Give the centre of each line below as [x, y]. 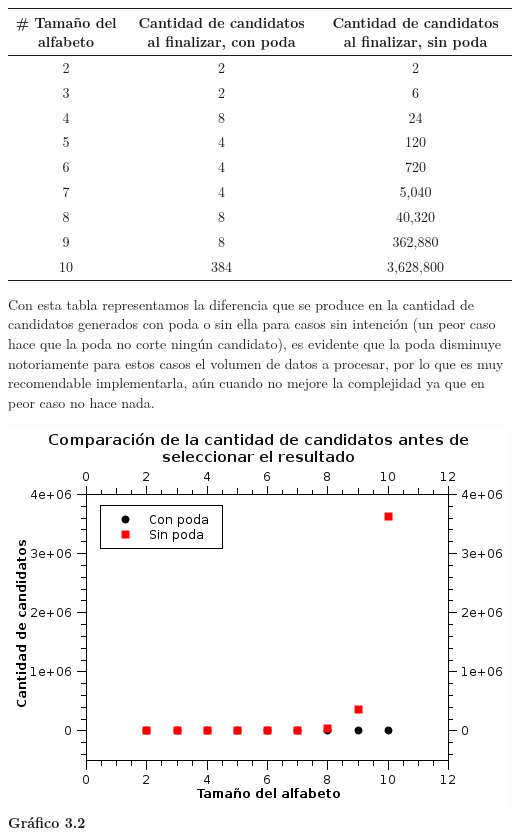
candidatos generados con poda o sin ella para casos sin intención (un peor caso [252, 323]
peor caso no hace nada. [81, 401]
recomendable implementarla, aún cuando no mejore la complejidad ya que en [246, 382]
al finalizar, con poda [221, 41]
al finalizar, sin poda [415, 41]
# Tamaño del [66, 21]
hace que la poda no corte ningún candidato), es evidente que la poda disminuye [254, 342]
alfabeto [66, 41]
